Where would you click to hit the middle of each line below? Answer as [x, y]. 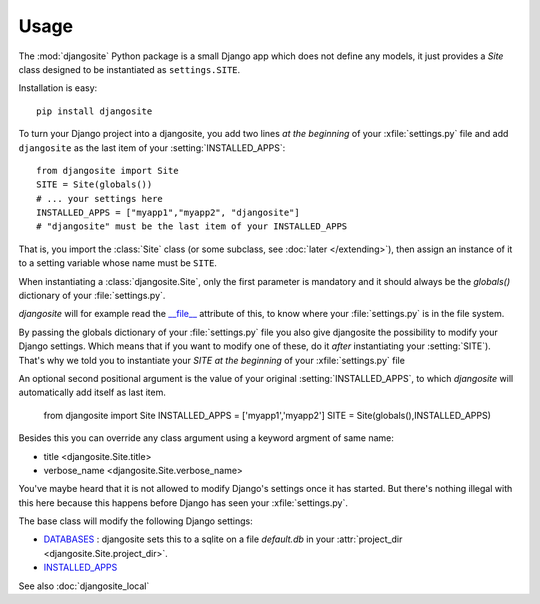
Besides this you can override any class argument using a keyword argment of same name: [206, 438]
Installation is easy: [58, 88]
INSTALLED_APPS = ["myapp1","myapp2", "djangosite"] [168, 213]
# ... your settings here [100, 198]
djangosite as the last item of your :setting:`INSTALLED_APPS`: [152, 147]
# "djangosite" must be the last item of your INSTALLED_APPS [192, 226]
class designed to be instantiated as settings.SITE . [129, 69]
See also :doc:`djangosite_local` [84, 586]
